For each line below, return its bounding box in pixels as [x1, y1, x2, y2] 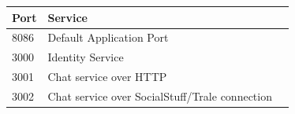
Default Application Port [47, 29, 169, 46]
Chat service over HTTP [47, 68, 167, 85]
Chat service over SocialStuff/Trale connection [47, 87, 272, 104]
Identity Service [47, 49, 124, 65]
